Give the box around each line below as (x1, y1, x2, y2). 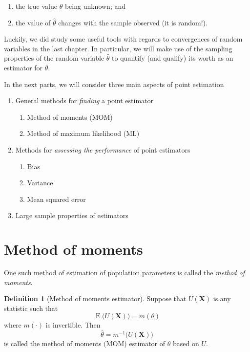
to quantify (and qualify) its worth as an (112, 53, 233, 63)
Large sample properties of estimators (15, 210, 128, 220)
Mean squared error (27, 194, 86, 204)
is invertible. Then (45, 320, 101, 330)
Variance (27, 177, 53, 188)
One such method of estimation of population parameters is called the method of (4, 267, 245, 278)
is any (213, 293, 231, 304)
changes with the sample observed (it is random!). (58, 17, 208, 27)
